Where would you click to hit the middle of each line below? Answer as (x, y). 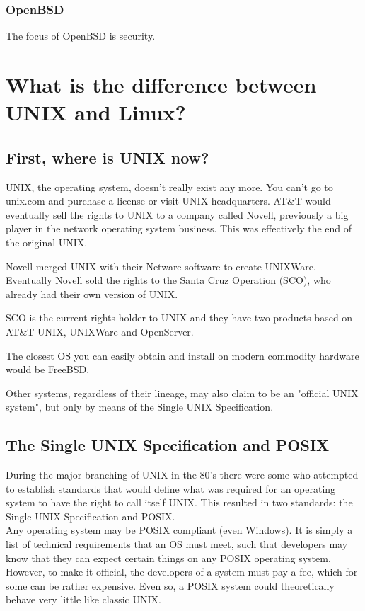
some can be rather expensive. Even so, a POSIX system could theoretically (170, 585)
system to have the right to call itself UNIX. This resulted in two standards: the (179, 502)
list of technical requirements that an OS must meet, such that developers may (177, 544)
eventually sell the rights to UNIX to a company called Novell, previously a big (177, 214)
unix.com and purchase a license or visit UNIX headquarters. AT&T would (168, 201)
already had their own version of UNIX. (92, 293)
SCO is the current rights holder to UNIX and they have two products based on (179, 318)
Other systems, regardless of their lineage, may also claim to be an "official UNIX (182, 393)
